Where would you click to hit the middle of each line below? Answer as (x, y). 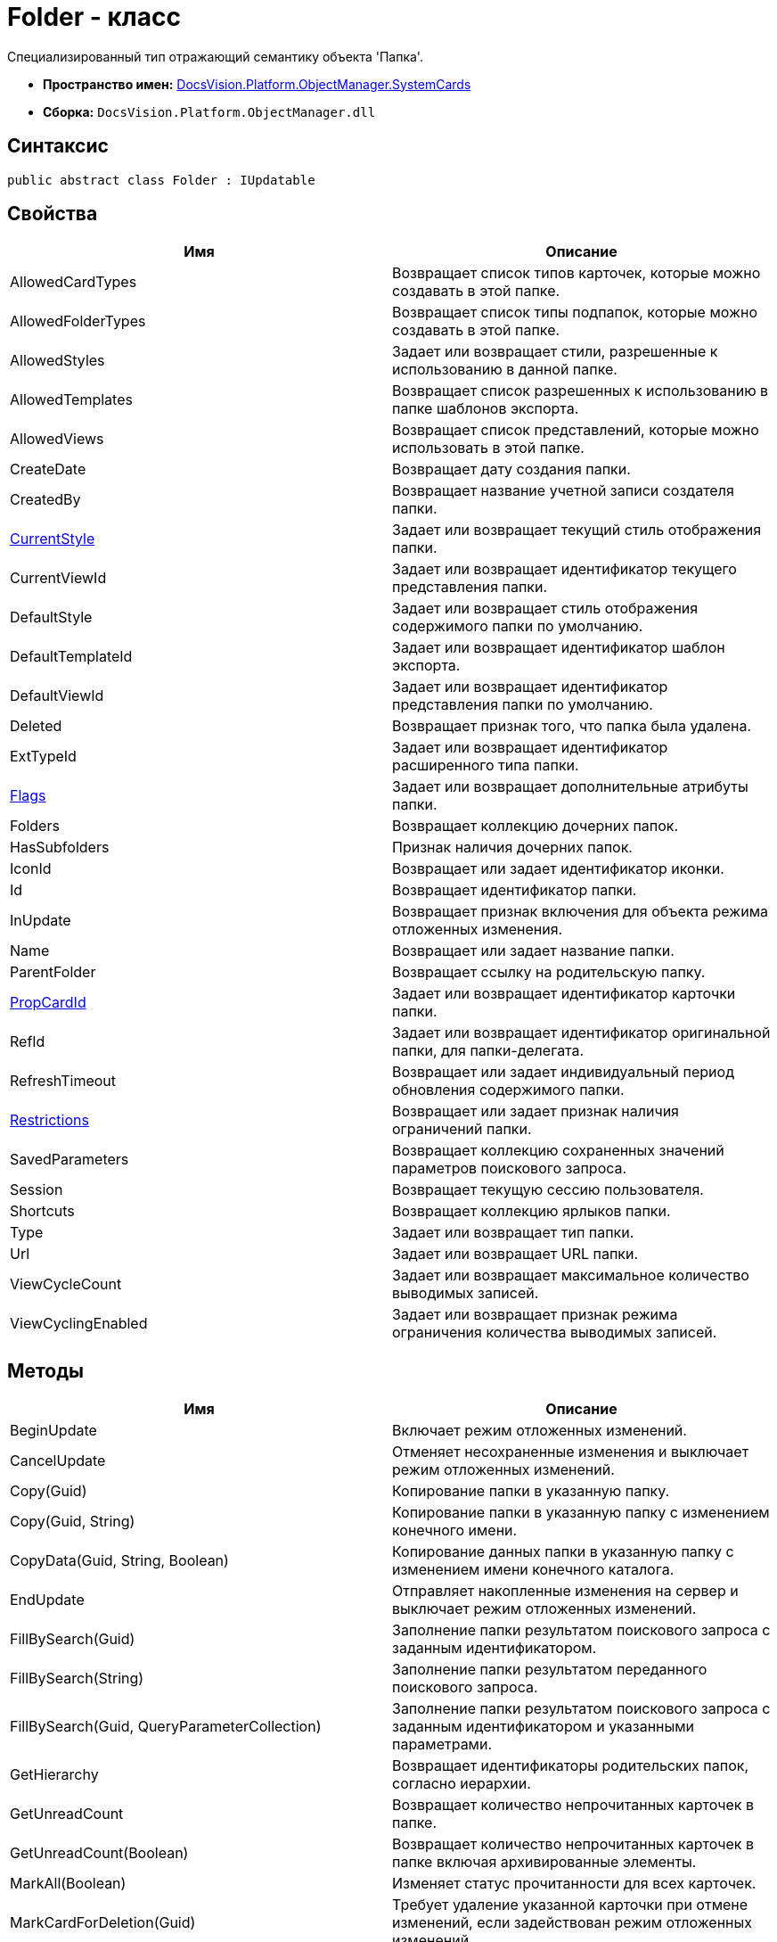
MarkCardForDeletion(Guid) (103, 1923)
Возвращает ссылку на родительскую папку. (549, 972)
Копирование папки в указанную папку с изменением (581, 1513)
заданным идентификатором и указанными (544, 1727)
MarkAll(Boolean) (68, 1884)
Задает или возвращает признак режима (535, 1315)
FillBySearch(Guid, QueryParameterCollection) (166, 1727)
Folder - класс (94, 17)
